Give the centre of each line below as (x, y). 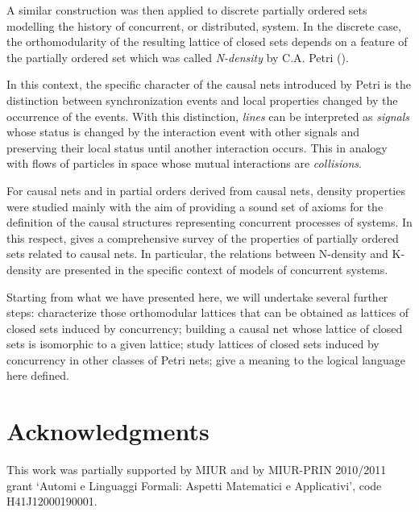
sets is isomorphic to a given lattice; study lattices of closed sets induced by (193, 344)
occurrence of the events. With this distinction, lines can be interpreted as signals (208, 116)
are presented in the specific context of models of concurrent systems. (217, 269)
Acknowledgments (108, 431)
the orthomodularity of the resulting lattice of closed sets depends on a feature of (207, 42)
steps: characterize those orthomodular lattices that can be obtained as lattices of (208, 312)
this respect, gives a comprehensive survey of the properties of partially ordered (203, 237)
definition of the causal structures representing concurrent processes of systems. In (209, 222)
